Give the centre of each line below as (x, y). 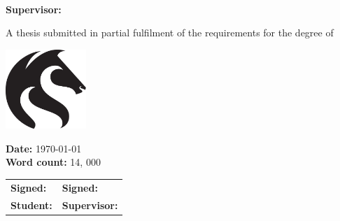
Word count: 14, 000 (53, 162)
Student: (31, 205)
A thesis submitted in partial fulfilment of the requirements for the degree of (170, 33)
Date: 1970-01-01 (44, 148)
